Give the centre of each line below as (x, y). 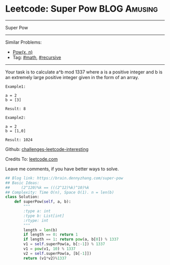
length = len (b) (40, 230)
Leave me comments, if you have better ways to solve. (62, 169)
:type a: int (37, 211)
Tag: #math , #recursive (37, 57)
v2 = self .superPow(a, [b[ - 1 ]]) (58, 253)
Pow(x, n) (23, 52)
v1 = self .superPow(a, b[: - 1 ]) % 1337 (64, 244)
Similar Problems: (24, 42)
